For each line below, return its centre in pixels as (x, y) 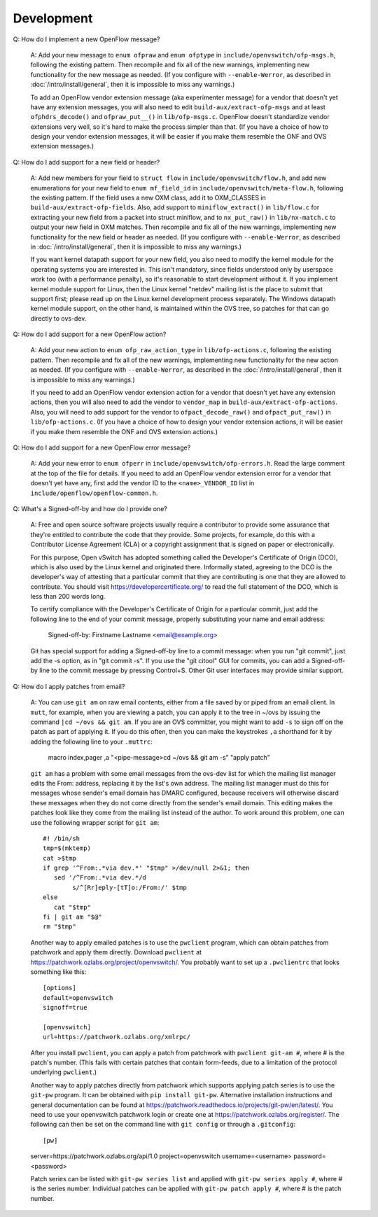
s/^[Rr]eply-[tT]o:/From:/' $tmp (129, 887)
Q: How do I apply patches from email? (69, 686)
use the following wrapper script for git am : (95, 822)
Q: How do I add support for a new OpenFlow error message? (102, 447)
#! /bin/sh (62, 838)
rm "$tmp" (59, 927)
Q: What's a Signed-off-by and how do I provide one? (90, 508)
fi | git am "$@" (72, 917)
